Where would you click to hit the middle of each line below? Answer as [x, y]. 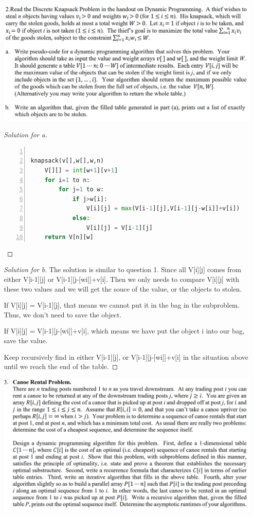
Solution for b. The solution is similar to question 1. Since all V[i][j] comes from [123, 269]
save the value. [26, 340]
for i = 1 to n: [67, 180]
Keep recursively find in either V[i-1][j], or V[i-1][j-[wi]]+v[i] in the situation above [126, 357]
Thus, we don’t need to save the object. [63, 314]
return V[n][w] [69, 237]
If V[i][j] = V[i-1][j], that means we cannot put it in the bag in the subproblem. [122, 305]
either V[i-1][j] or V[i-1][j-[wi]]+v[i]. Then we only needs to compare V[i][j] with [122, 279]
